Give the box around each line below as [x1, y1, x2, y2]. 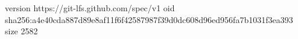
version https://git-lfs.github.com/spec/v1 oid [5, 2, 175, 14]
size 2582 [5, 25, 38, 37]
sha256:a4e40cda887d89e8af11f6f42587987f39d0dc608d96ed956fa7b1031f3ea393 [5, 13, 293, 25]
